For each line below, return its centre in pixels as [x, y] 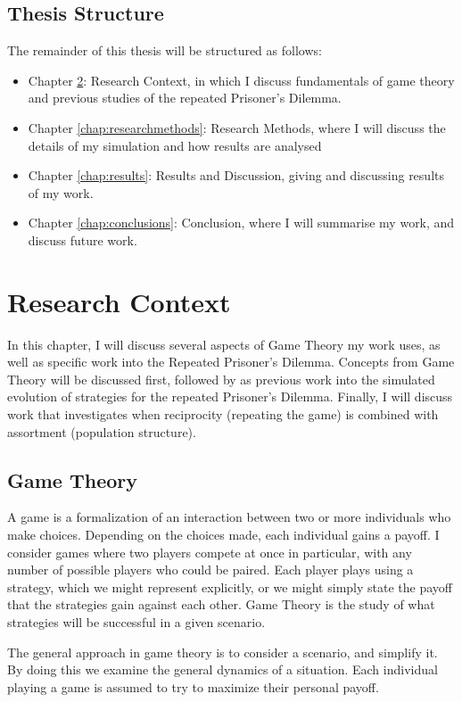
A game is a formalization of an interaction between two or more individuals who [229, 517]
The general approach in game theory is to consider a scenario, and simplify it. [223, 652]
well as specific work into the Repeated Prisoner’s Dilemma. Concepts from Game [231, 362]
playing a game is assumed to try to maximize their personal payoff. [193, 686]
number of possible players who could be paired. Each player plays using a [210, 570]
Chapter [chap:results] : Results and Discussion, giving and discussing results [236, 175]
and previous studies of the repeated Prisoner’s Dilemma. [185, 98]
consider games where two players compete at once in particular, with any [210, 552]
